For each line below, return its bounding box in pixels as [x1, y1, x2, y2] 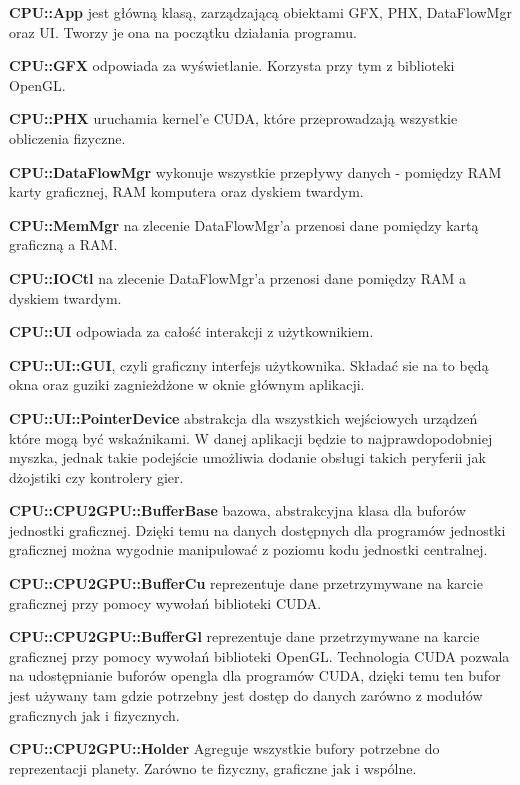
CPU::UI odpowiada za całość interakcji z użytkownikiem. [9, 321, 374, 342]
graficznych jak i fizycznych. [9, 704, 180, 725]
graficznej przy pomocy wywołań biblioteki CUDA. [9, 592, 322, 613]
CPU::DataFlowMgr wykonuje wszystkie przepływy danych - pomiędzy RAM [9, 161, 502, 182]
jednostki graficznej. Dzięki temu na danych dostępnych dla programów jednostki [9, 519, 506, 540]
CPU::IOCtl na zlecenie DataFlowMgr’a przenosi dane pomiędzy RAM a [9, 267, 467, 288]
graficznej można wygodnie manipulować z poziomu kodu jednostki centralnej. [9, 539, 488, 560]
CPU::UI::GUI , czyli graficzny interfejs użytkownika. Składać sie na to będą [9, 354, 489, 375]
